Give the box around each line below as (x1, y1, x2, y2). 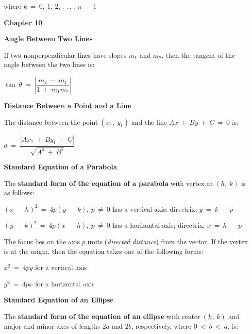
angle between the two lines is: (4, 59, 95, 69)
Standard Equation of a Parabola (4, 161, 117, 171)
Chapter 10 (4, 17, 43, 27)
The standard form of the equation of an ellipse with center (4, 311, 200, 321)
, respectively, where (131, 320, 192, 331)
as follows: (4, 187, 34, 198)
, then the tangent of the (161, 50, 235, 60)
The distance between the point (4, 117, 98, 127)
